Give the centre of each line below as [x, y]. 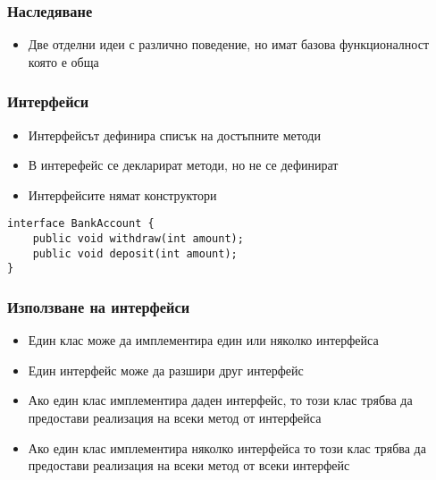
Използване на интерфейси [99, 306]
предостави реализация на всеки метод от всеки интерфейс [189, 465]
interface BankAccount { [81, 224]
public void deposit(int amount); [135, 253]
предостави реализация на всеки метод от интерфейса [175, 418]
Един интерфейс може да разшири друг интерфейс [166, 370]
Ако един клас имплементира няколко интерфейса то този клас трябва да [227, 447]
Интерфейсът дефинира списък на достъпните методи [174, 135]
